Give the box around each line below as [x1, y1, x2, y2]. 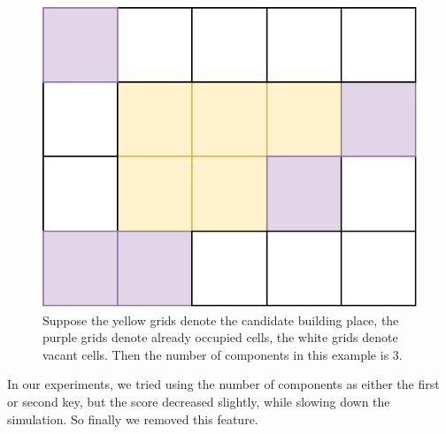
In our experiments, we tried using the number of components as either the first [7, 375, 440, 393]
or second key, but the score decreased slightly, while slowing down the [7, 392, 390, 410]
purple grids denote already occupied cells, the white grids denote [42, 328, 398, 346]
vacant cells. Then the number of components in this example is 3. [42, 345, 403, 363]
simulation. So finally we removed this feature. [7, 409, 258, 428]
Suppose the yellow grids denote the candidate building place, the [42, 310, 399, 329]
